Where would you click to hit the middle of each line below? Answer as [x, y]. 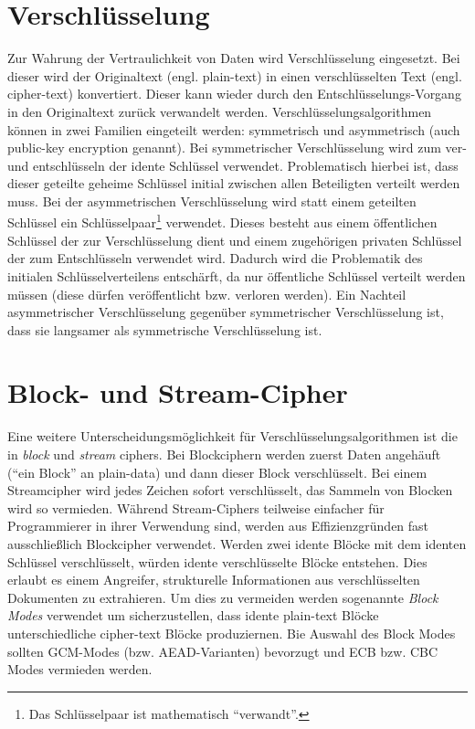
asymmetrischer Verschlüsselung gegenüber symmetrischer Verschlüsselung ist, [226, 312]
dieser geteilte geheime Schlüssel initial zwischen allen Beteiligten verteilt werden [234, 183]
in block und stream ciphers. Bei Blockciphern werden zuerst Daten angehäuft [224, 454]
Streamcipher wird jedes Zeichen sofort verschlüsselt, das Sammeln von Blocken [230, 490]
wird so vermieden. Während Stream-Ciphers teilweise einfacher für [196, 507]
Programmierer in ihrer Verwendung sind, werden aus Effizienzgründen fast [218, 526]
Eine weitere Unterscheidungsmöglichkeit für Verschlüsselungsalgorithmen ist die [232, 436]
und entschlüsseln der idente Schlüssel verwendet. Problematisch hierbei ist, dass [233, 165]
